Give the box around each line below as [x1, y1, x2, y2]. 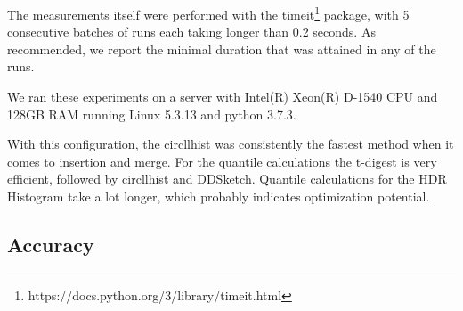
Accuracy [7, 230, 94, 258]
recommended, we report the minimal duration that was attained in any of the [7, 39, 436, 58]
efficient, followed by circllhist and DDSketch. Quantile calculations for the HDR [7, 169, 447, 188]
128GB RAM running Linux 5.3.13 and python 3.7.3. [7, 104, 296, 123]
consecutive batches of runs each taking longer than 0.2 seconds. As [7, 22, 376, 41]
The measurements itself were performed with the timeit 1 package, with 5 [7, 3, 410, 23]
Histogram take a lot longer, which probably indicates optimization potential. [7, 187, 430, 205]
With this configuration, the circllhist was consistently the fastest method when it [7, 135, 454, 153]
